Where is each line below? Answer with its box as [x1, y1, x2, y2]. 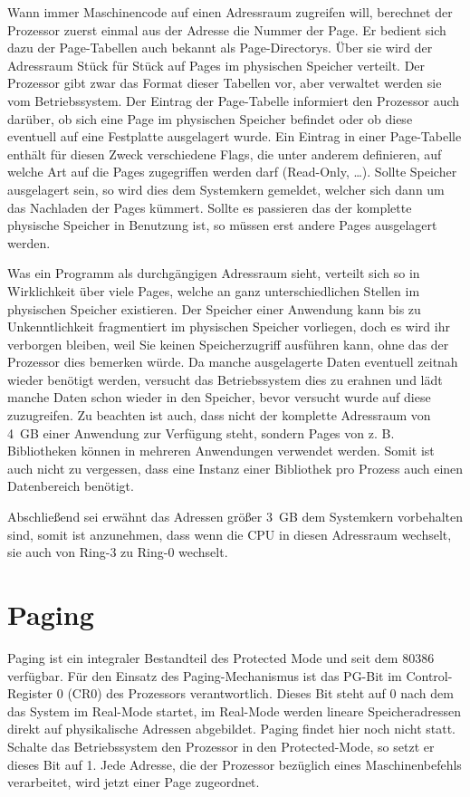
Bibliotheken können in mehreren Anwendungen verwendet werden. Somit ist [7, 441, 435, 460]
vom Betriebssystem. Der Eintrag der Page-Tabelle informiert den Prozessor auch [7, 91, 460, 110]
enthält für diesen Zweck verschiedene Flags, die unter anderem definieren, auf [7, 144, 442, 163]
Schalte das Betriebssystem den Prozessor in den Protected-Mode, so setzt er [7, 736, 435, 755]
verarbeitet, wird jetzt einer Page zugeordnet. [7, 773, 260, 792]
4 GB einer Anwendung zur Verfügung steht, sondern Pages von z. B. [7, 423, 395, 442]
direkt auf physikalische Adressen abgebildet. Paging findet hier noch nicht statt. [7, 719, 456, 738]
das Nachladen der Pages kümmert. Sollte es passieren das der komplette [7, 197, 412, 216]
